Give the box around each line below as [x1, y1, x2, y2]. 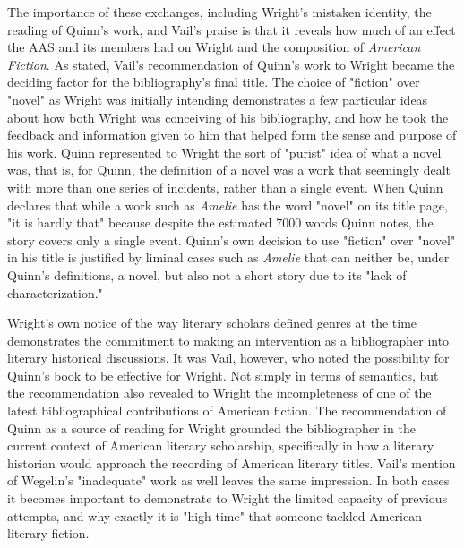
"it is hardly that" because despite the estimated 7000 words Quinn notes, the [7, 213, 434, 232]
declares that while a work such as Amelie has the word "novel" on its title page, [7, 195, 448, 214]
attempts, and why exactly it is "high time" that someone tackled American [7, 506, 422, 525]
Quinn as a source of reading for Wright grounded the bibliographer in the [7, 418, 416, 437]
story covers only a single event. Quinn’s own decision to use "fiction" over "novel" [7, 230, 456, 249]
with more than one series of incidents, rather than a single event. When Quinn [7, 177, 443, 196]
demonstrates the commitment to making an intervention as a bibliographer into [7, 330, 450, 349]
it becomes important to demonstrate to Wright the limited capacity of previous [7, 489, 448, 508]
